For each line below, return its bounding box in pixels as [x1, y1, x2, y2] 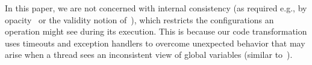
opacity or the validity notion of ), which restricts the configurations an [5, 13, 274, 26]
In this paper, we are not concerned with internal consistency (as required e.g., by [5, 2, 307, 14]
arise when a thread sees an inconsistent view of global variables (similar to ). [5, 48, 293, 61]
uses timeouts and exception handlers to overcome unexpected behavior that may [5, 36, 305, 49]
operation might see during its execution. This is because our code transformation [5, 25, 307, 38]
